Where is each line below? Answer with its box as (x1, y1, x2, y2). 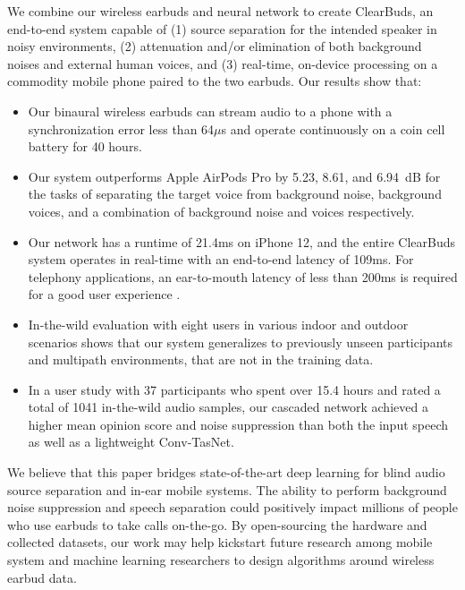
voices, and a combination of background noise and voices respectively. (28, 201, 415, 220)
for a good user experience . (28, 285, 181, 304)
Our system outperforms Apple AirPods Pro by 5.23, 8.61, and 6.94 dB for (28, 167, 441, 185)
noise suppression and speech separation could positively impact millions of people (7, 498, 458, 517)
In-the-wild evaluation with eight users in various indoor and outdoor (28, 314, 409, 333)
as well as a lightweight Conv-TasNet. (28, 432, 234, 451)
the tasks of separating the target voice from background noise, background (28, 184, 442, 203)
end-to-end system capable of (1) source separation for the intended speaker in (7, 19, 437, 38)
